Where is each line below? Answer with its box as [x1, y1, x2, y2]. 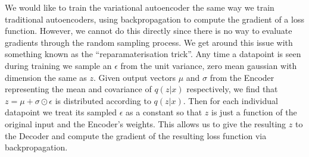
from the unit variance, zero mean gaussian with [120, 59, 297, 71]
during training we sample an [5, 59, 112, 71]
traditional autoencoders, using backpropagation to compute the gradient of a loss [5, 12, 304, 25]
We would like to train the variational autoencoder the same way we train [5, 1, 274, 13]
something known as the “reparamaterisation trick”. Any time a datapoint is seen [5, 48, 301, 60]
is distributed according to [55, 94, 151, 106]
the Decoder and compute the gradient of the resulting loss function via [5, 129, 267, 142]
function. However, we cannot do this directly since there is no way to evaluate [5, 24, 292, 37]
